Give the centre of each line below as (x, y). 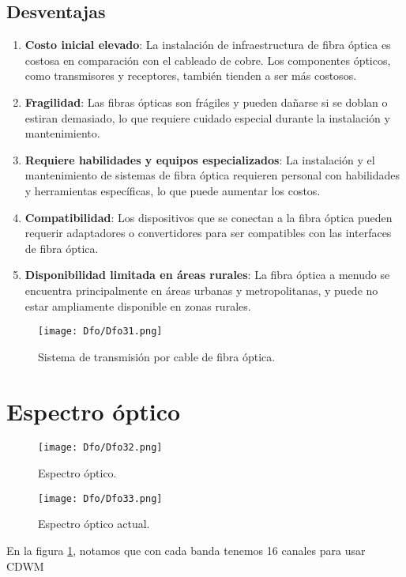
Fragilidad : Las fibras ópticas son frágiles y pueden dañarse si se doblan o (206, 102)
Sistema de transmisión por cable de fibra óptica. (157, 356)
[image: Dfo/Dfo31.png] (100, 332)
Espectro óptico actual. (94, 524)
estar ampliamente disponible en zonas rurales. (138, 305)
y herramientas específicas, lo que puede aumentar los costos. (173, 190)
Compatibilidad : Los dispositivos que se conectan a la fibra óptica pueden (209, 217)
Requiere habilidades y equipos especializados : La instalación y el (200, 159)
